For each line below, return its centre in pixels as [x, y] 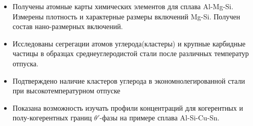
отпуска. [26, 63]
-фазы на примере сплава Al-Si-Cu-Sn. [160, 118]
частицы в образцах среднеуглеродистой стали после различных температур [131, 53]
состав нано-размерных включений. [68, 26]
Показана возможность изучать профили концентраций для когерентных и [128, 107]
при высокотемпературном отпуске [66, 91]
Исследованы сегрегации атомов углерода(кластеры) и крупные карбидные [129, 43]
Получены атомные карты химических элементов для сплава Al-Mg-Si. [123, 6]
